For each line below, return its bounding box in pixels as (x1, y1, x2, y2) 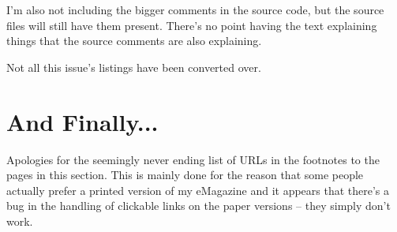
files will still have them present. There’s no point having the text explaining (6, 17, 377, 33)
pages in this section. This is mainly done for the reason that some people (6, 167, 364, 183)
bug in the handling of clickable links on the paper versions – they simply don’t (6, 197, 391, 214)
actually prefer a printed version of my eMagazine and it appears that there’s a (6, 181, 390, 198)
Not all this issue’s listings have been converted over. (6, 58, 261, 75)
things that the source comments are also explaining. (6, 32, 262, 49)
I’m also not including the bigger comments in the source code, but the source (6, 2, 384, 17)
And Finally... (6, 105, 159, 137)
